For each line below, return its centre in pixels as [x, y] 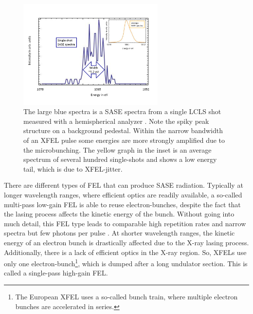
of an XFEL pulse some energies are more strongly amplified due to [124, 140]
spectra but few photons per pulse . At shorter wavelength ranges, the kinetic [119, 233]
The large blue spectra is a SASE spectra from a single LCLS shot [122, 111]
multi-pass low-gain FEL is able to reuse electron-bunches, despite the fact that [122, 204]
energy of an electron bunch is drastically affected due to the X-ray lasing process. [126, 242]
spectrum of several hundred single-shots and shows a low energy [120, 159]
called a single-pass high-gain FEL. [56, 273]
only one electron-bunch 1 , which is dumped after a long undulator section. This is [126, 263]
